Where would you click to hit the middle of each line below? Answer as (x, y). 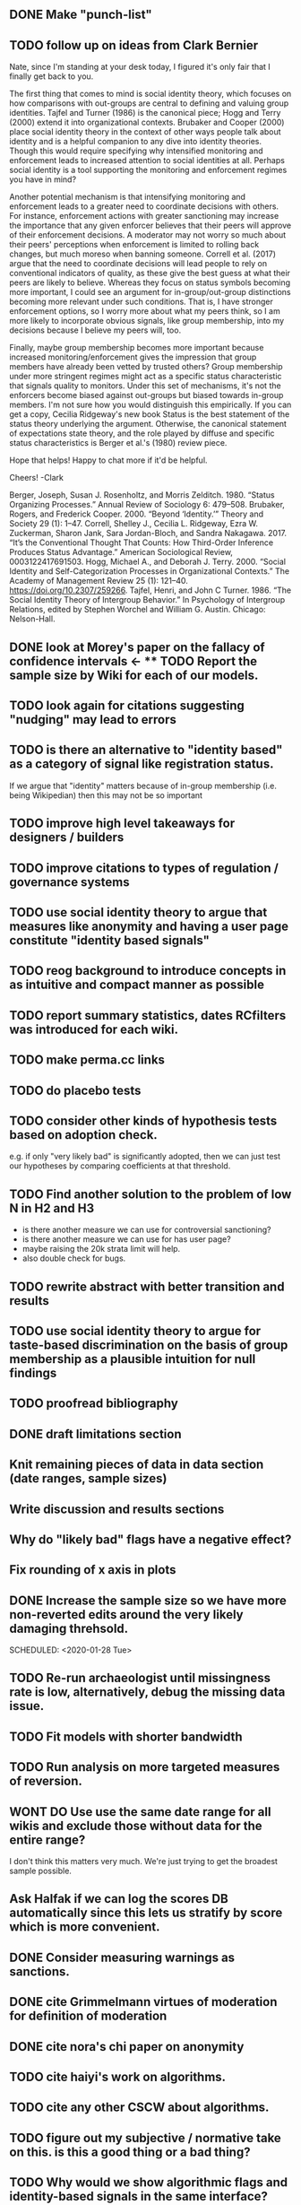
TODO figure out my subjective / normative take (146, 2138)
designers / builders (67, 838)
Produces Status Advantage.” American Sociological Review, (121, 552)
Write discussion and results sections (117, 1509)
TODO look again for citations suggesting (127, 705)
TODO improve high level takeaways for (122, 824)
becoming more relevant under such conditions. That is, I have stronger (141, 302)
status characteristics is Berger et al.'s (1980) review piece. (118, 443)
